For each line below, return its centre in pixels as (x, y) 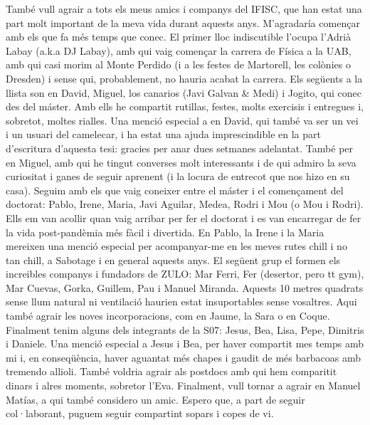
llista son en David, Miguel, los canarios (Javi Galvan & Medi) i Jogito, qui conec (184, 92)
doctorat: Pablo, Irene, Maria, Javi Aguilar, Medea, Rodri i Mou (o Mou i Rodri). (185, 204)
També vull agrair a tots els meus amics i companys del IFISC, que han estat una (184, 9)
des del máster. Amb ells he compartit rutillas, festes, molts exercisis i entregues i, (185, 106)
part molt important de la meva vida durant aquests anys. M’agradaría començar (183, 22)
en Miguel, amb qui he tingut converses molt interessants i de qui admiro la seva (181, 162)
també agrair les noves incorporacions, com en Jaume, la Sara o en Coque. (168, 316)
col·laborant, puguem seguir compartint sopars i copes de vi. (140, 413)
